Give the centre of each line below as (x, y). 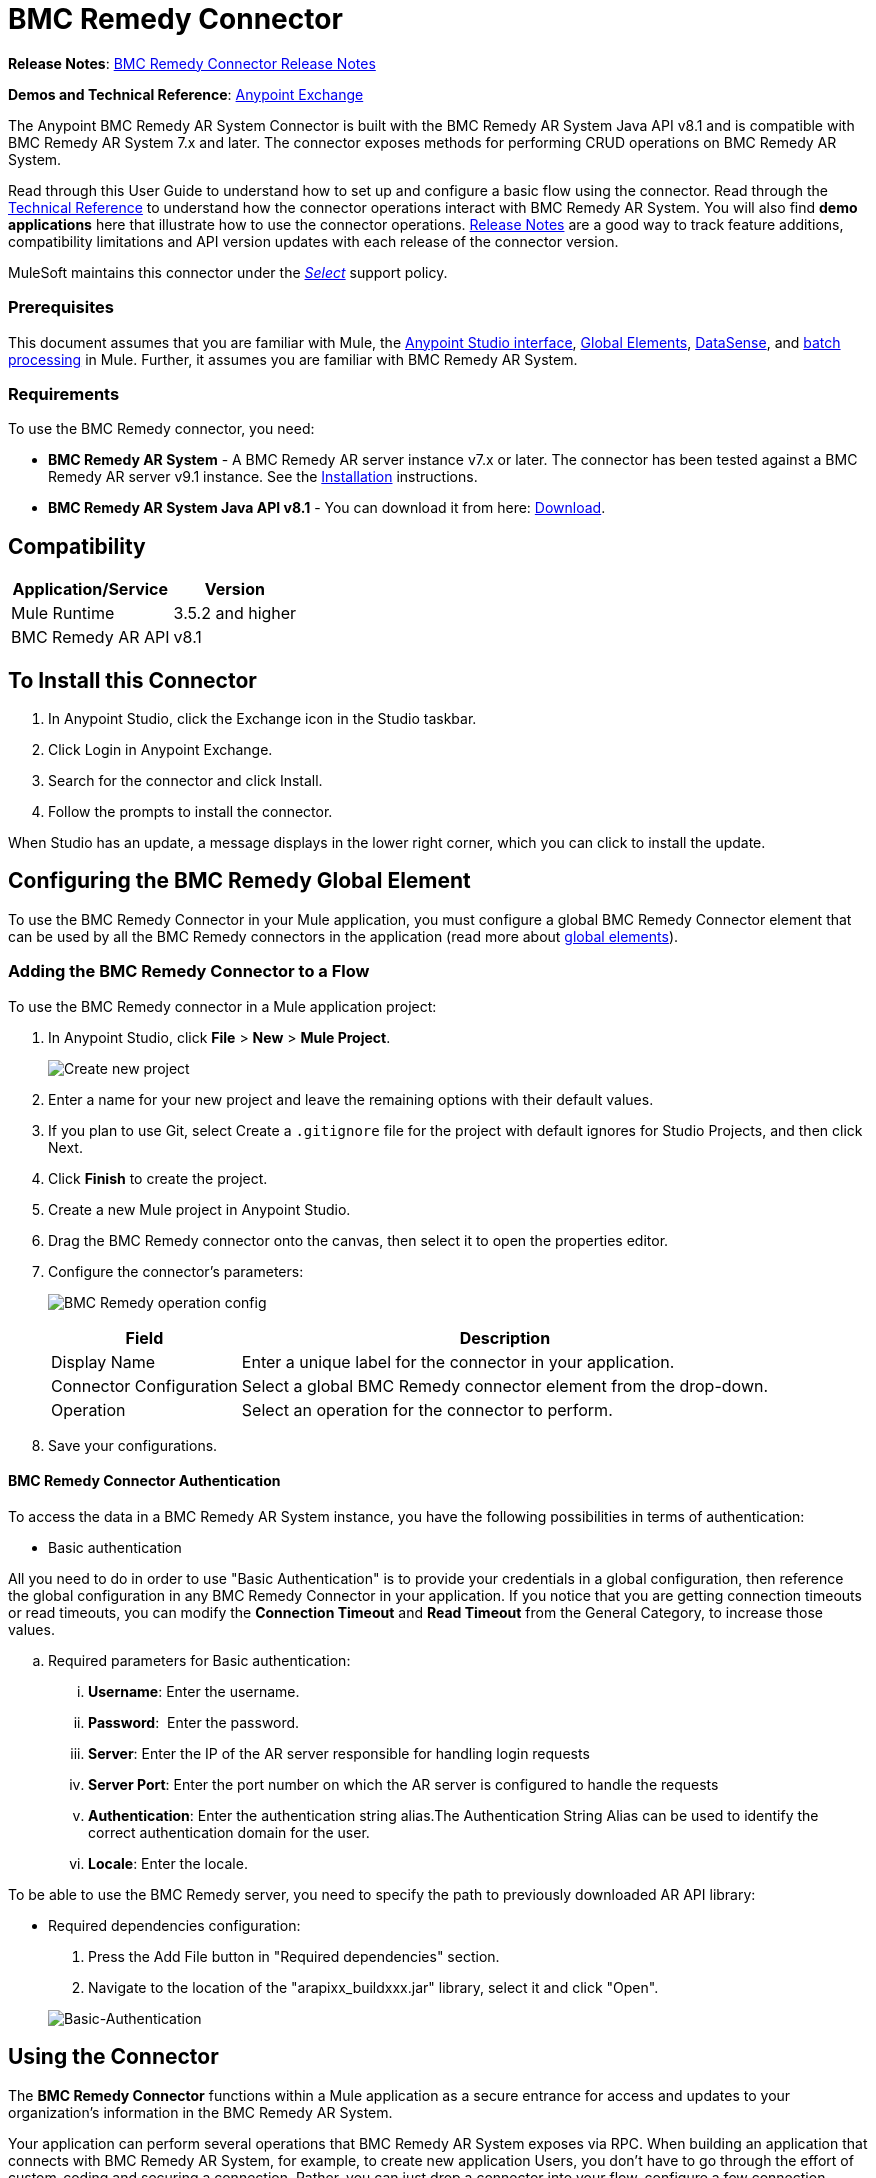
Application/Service (90, 589)
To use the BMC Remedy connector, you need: (161, 429)
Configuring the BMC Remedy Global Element (239, 881)
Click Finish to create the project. (158, 1178)
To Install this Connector (132, 680)
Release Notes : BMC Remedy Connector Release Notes (192, 63)
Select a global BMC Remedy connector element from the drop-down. (505, 1385)
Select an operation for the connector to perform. (427, 1409)
